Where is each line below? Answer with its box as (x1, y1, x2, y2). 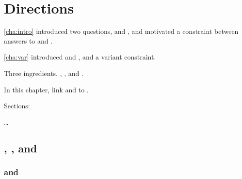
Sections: (4, 101, 30, 111)
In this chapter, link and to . (4, 84, 89, 94)
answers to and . (4, 35, 53, 45)
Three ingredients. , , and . (4, 68, 83, 78)
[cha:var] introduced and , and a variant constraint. (4, 52, 156, 62)
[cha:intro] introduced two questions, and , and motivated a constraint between (4, 26, 239, 36)
